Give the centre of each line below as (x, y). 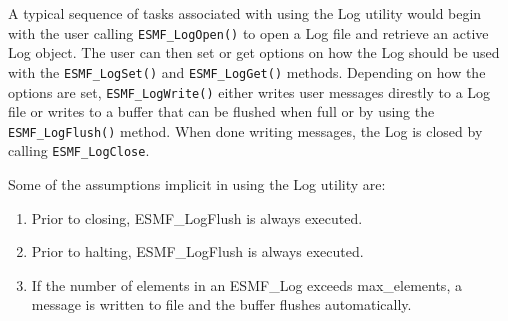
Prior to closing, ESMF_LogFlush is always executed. (197, 217)
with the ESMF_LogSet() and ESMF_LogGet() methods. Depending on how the (247, 71)
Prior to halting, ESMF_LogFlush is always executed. (197, 251)
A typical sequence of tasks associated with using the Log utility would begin (245, 13)
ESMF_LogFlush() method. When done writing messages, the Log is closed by (245, 130)
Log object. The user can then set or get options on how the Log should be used (254, 52)
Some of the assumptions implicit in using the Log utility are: (197, 184)
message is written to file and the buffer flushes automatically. (221, 304)
